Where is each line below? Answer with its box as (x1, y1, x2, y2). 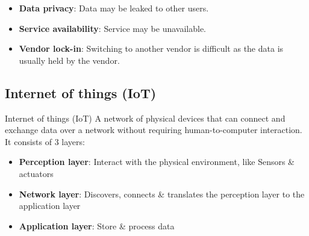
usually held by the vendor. (19, 54, 120, 66)
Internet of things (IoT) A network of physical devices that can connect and (5, 111, 286, 124)
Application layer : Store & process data (19, 219, 175, 232)
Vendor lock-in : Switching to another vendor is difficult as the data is (19, 42, 284, 55)
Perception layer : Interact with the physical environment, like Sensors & (19, 155, 295, 168)
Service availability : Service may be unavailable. (19, 22, 206, 34)
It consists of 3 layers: (5, 135, 85, 147)
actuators (19, 167, 54, 179)
